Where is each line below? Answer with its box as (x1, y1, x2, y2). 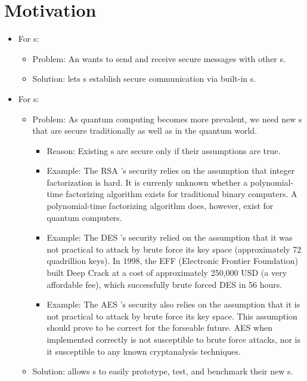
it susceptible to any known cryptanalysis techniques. (46, 345, 241, 357)
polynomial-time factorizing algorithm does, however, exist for (46, 199, 274, 212)
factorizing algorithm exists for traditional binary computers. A (66, 188, 297, 200)
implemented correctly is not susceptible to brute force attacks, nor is (46, 333, 300, 345)
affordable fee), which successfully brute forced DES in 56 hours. (46, 278, 283, 290)
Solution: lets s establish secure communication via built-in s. (32, 72, 256, 85)
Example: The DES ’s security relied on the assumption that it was (46, 231, 293, 244)
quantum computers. (46, 211, 122, 223)
